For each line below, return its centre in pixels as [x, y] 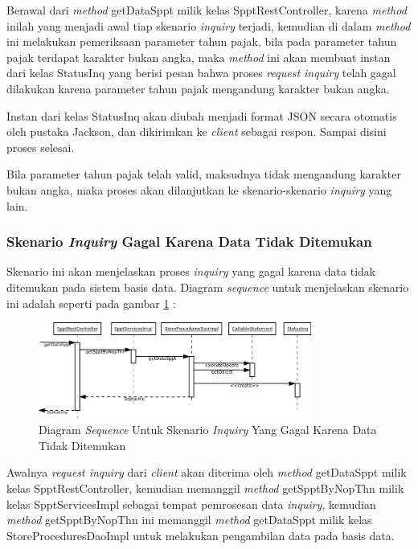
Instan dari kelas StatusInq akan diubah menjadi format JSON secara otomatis [202, 115]
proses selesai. [41, 147]
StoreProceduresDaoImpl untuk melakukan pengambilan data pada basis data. [201, 535]
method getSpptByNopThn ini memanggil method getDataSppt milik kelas [189, 520]
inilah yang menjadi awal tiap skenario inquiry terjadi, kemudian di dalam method [209, 25]
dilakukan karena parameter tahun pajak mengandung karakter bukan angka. [198, 88]
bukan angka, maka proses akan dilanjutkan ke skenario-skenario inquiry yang [199, 189]
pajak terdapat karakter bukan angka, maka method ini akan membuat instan [199, 57]
